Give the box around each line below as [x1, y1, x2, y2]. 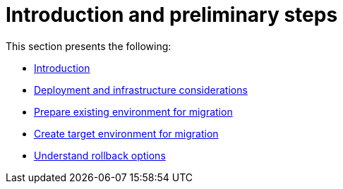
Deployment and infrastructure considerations [34, 83, 248, 96]
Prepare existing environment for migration [34, 105, 233, 118]
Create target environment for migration [34, 127, 219, 140]
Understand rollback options [34, 149, 166, 161]
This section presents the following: [6, 39, 171, 52]
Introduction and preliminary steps [6, 3, 338, 27]
